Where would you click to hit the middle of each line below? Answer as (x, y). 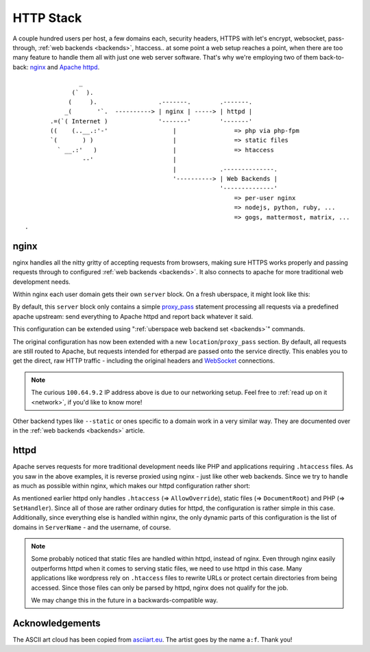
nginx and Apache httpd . (65, 67)
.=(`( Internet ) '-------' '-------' (151, 121)
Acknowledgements (57, 623)
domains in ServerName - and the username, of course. (92, 527)
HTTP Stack (47, 18)
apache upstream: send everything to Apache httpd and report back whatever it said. (133, 316)
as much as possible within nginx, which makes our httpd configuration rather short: (131, 486)
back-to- (332, 58)
